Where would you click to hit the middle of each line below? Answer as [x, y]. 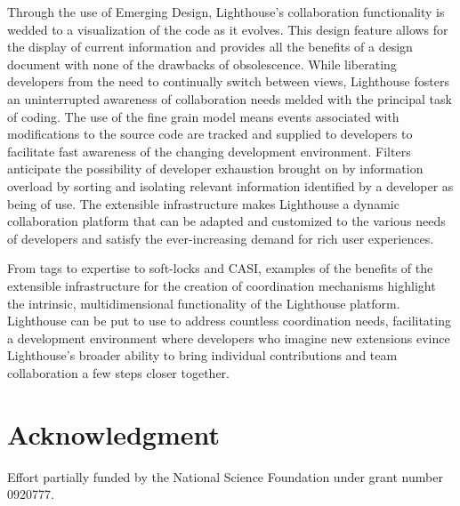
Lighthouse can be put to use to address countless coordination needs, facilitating [229, 321]
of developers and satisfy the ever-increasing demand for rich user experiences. [221, 238]
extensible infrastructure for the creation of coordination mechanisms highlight [222, 285]
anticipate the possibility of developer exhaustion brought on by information [215, 169]
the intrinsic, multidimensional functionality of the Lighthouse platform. [204, 303]
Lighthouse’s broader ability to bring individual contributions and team [202, 355]
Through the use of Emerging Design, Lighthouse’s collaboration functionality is [226, 12]
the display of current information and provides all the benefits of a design [210, 47]
